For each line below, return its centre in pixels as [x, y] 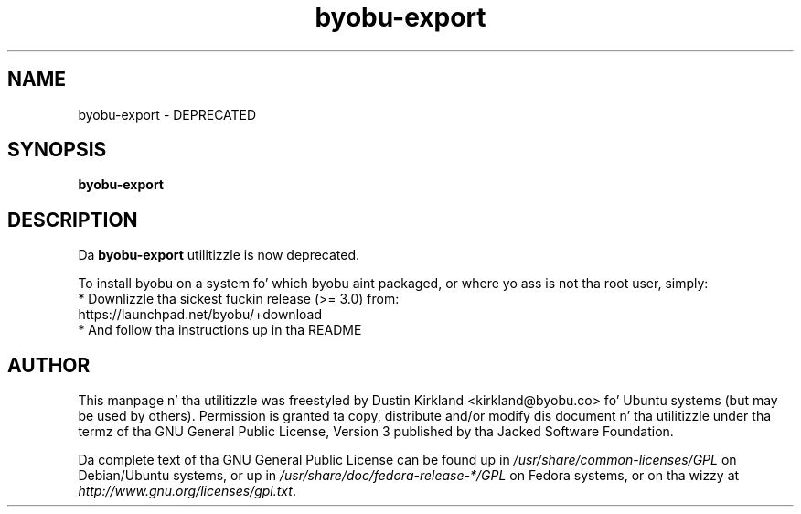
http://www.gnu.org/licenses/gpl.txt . [187, 491]
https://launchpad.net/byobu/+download [200, 315]
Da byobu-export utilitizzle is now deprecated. [219, 255]
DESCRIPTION [73, 220]
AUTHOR [49, 365]
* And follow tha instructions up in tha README [220, 330]
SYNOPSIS [57, 150]
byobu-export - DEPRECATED [167, 114]
